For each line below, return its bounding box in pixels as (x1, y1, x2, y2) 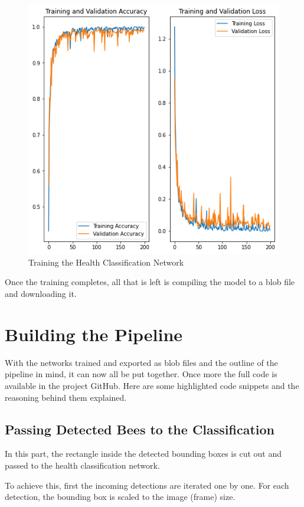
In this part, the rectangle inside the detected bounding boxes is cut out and (5, 447, 282, 460)
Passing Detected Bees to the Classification (5, 420, 275, 438)
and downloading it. (5, 287, 77, 300)
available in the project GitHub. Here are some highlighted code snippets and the (5, 379, 299, 391)
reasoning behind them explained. (5, 391, 127, 403)
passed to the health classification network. (5, 459, 160, 471)
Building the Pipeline (5, 322, 183, 346)
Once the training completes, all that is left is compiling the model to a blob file (5, 276, 295, 288)
